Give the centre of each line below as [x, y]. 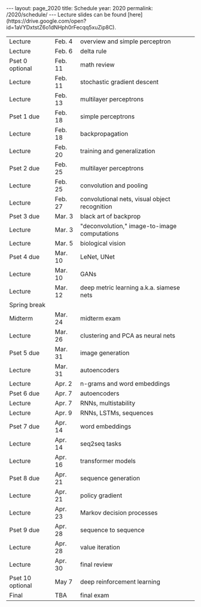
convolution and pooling [114, 186]
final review [96, 564]
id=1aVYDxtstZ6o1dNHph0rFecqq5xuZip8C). [61, 27]
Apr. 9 [63, 413]
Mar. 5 [64, 243]
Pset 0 [18, 61]
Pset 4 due [25, 257]
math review [97, 65]
